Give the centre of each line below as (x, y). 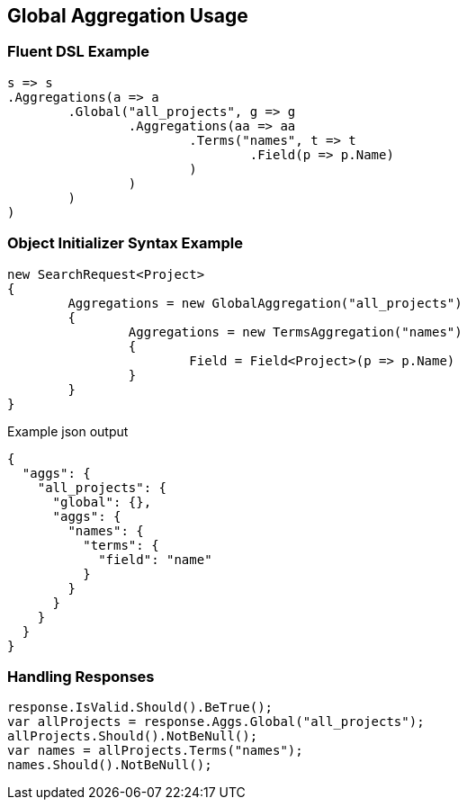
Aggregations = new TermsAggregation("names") (295, 332)
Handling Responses (81, 676)
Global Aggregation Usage (128, 16)
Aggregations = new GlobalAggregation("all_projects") (265, 303)
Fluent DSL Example (78, 52)
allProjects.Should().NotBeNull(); (133, 736)
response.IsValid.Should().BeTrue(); (140, 708)
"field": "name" (155, 559)
